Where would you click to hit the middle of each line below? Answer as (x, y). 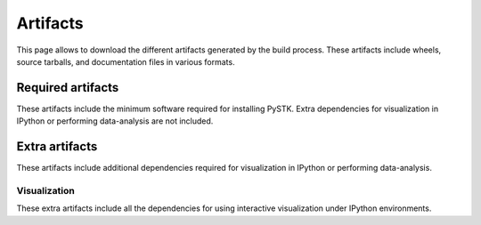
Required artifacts (68, 88)
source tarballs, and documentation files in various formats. (126, 61)
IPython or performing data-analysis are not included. (115, 121)
